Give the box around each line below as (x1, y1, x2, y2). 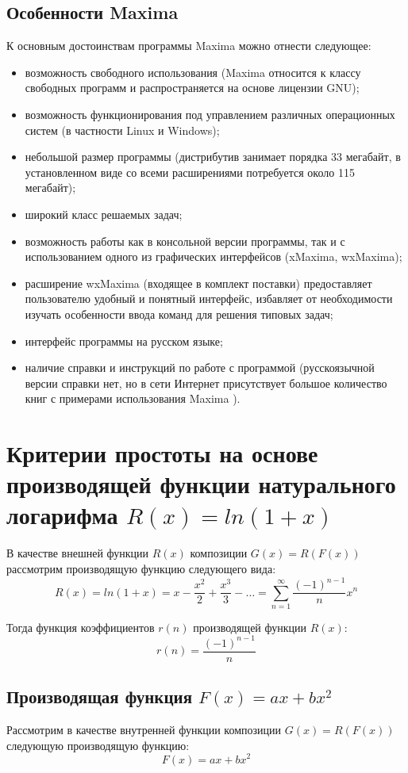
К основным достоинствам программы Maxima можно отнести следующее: (6, 37, 371, 54)
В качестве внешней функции (6, 545, 149, 561)
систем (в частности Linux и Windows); (25, 121, 220, 138)
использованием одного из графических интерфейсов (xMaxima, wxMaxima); (25, 248, 402, 265)
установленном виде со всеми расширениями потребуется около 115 (25, 163, 355, 180)
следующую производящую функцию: (6, 737, 190, 753)
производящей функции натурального (6, 468, 396, 500)
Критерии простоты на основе (6, 437, 318, 469)
